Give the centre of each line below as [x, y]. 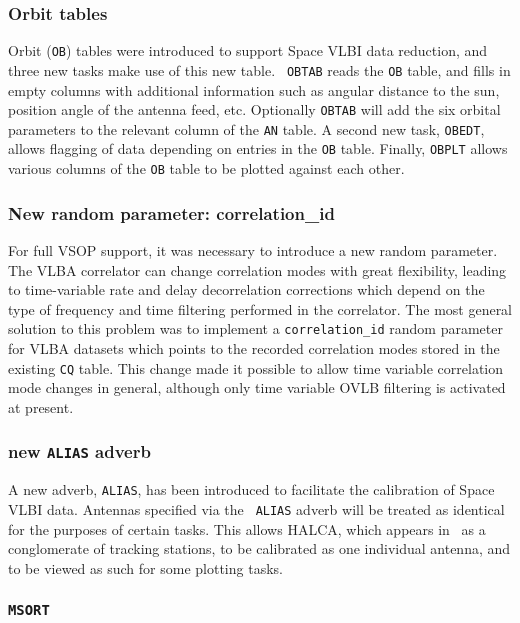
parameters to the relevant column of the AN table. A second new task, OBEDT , [246, 128]
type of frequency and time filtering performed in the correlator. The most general [260, 308]
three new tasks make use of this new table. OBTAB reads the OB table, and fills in [259, 69]
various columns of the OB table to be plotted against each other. [206, 168]
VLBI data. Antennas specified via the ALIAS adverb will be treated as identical [256, 508]
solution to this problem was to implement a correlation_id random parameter [255, 328]
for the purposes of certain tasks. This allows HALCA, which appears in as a [247, 528]
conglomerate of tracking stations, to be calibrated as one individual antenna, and [259, 548]
